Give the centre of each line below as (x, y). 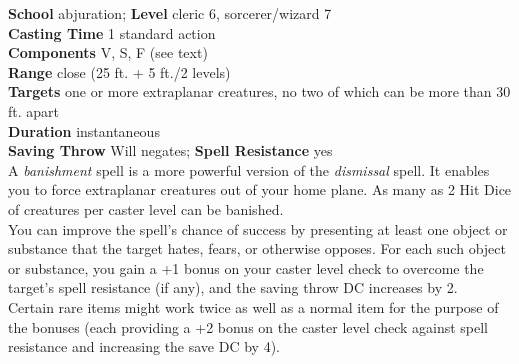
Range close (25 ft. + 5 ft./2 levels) (119, 71)
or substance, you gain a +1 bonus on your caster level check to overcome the (246, 267)
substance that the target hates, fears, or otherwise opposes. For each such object (257, 248)
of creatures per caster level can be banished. (146, 208)
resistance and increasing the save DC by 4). (144, 346)
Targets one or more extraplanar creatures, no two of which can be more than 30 (259, 91)
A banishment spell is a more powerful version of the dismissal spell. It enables (249, 169)
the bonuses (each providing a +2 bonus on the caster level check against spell (248, 326)
